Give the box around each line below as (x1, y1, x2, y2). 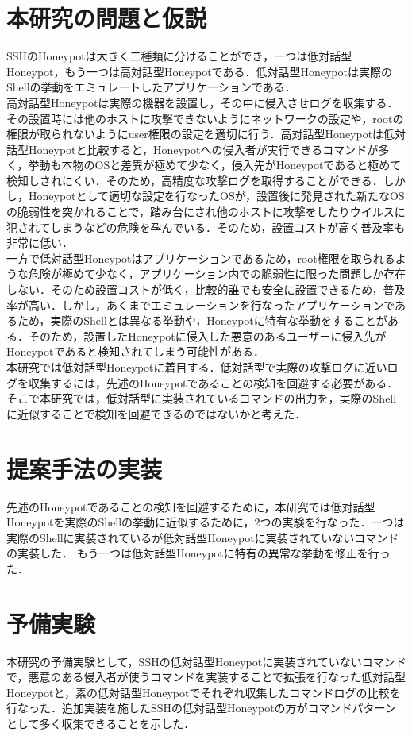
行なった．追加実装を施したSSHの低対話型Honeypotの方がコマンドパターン (6, 699, 396, 716)
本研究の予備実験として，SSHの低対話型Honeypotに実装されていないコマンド (6, 653, 406, 669)
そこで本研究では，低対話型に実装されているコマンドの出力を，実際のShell (6, 390, 397, 407)
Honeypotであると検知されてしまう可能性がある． (6, 343, 264, 360)
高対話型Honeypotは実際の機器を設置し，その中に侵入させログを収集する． (6, 94, 399, 110)
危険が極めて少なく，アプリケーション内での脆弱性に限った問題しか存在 (28, 265, 406, 282)
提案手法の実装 (6, 452, 163, 484)
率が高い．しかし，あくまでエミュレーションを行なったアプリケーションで (6, 296, 395, 313)
